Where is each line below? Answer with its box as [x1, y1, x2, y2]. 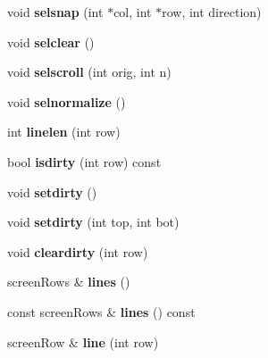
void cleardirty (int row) [7, 242, 148, 261]
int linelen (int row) [7, 122, 121, 141]
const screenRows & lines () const [7, 302, 196, 321]
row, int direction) [162, 3, 262, 21]
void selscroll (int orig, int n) [7, 62, 172, 81]
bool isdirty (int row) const [7, 152, 162, 171]
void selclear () [7, 32, 95, 51]
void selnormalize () [7, 92, 126, 111]
